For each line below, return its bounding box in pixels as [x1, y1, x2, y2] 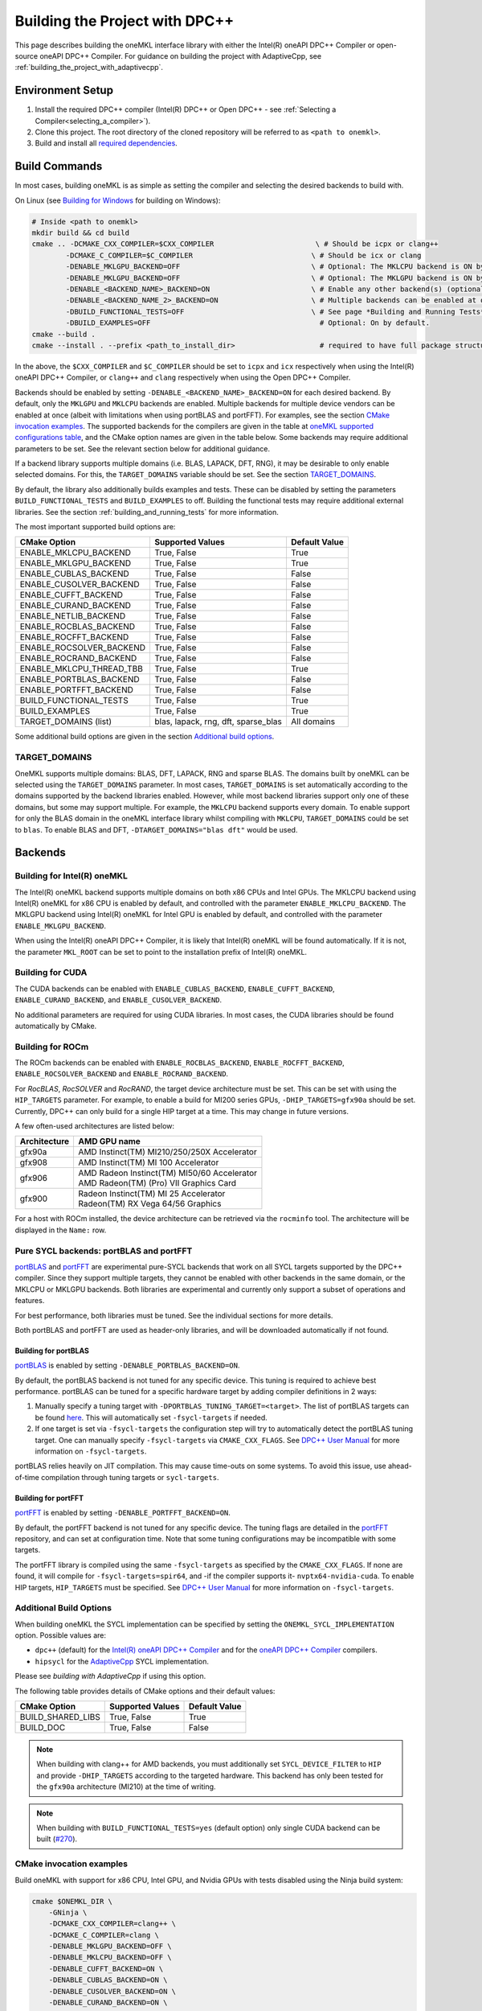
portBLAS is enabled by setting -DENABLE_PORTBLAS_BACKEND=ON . [14, 1360, 240, 1371]
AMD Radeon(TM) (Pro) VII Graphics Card [78, 1178, 237, 1189]
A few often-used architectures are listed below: [14, 1121, 175, 1131]
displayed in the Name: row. [14, 1225, 107, 1235]
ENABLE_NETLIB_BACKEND [19, 611, 126, 622]
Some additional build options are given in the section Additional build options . [14, 732, 275, 742]
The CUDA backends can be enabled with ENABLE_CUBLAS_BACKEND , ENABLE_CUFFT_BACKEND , [14, 984, 335, 993]
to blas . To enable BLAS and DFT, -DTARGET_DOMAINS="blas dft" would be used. [14, 825, 298, 834]
